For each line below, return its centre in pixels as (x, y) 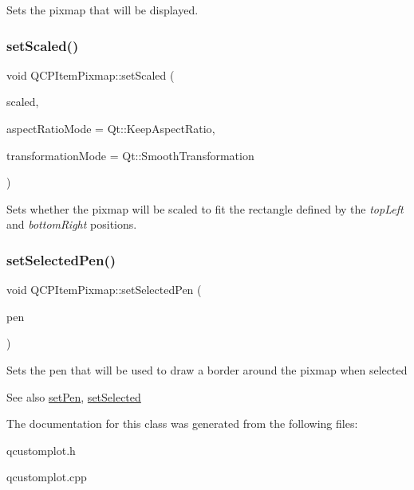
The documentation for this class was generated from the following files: (182, 423)
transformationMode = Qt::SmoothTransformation (130, 155)
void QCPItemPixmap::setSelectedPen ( (104, 290)
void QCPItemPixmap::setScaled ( (91, 74)
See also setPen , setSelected (74, 396)
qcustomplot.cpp (47, 477)
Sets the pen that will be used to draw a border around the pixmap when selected (207, 369)
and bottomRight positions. (72, 224)
